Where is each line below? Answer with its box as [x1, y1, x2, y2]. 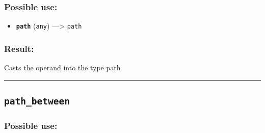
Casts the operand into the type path [4, 62, 121, 73]
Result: [4, 42, 34, 55]
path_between [4, 96, 70, 107]
